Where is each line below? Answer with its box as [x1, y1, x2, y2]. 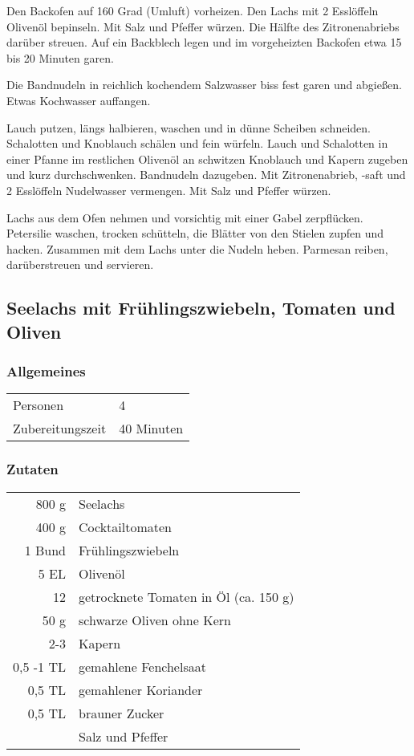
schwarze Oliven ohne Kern [78, 610, 231, 629]
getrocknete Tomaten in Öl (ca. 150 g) [78, 587, 294, 606]
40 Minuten [119, 419, 184, 438]
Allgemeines [6, 361, 86, 380]
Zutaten [6, 459, 59, 479]
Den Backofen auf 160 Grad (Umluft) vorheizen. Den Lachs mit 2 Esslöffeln [6, 2, 379, 18]
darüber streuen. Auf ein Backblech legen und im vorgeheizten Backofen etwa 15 [6, 34, 402, 51]
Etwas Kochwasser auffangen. [6, 91, 151, 108]
